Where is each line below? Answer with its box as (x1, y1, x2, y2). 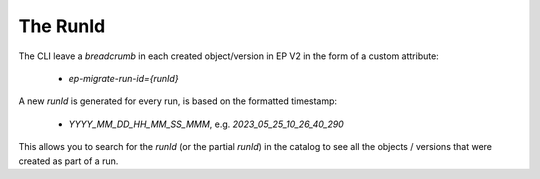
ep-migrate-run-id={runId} (68, 72, 179, 84)
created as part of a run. (18, 155, 119, 167)
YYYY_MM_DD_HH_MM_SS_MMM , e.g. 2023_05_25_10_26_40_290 (68, 118, 344, 130)
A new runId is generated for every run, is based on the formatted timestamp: (18, 95, 338, 107)
